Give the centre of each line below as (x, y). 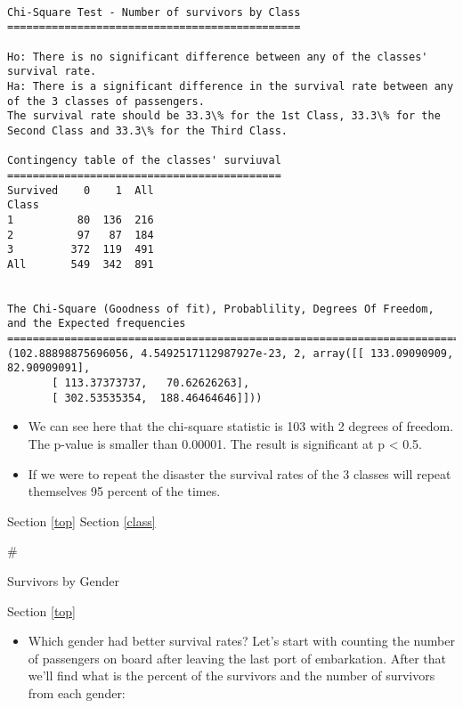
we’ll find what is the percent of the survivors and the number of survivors (231, 675)
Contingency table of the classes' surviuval (144, 161)
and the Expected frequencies (97, 324)
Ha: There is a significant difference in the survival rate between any (231, 86)
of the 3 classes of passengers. (106, 101)
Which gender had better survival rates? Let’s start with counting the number (241, 641)
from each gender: (77, 692)
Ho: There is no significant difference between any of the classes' (218, 57)
